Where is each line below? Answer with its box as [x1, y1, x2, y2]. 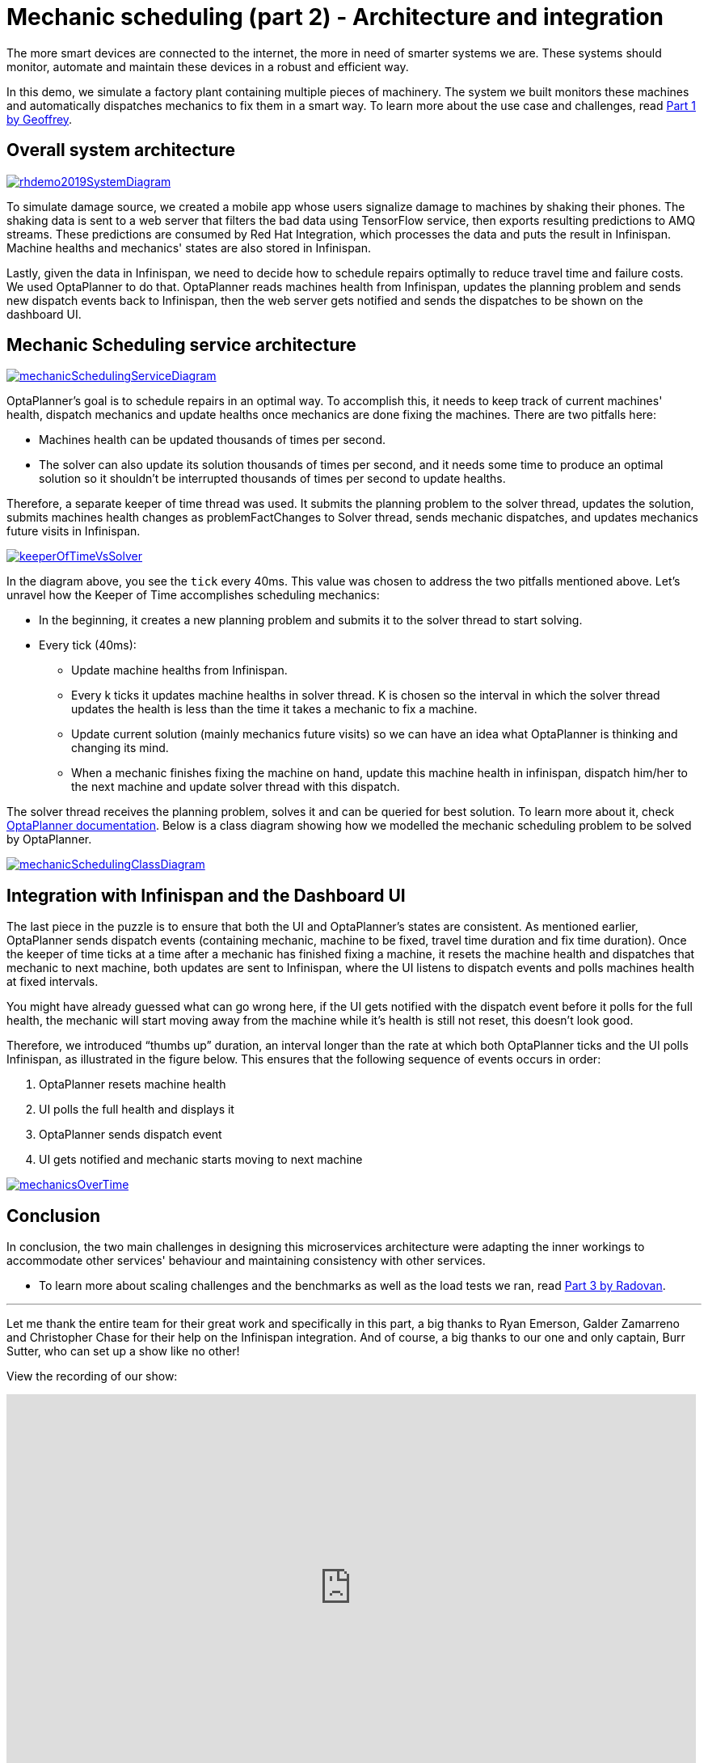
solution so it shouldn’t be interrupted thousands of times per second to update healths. [39, 471, 506, 486]
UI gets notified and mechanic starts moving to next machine [39, 1152, 363, 1167]
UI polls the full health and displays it [39, 1102, 234, 1117]
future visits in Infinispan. [6, 524, 141, 539]
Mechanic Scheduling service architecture [6, 335, 356, 356]
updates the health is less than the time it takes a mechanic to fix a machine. [71, 702, 478, 717]
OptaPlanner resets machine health [39, 1077, 226, 1092]
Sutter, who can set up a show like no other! [6, 1344, 240, 1359]
